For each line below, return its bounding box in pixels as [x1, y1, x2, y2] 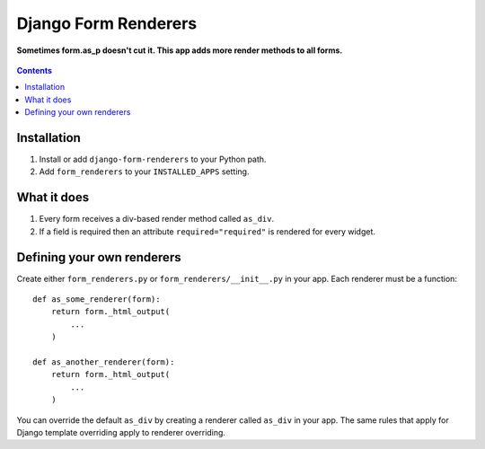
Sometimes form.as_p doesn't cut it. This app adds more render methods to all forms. [16, 45, 343, 56]
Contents [16, 65, 53, 75]
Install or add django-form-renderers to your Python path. [39, 154, 267, 165]
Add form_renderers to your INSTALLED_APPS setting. [39, 166, 250, 177]
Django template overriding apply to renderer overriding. [16, 427, 226, 437]
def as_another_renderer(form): [32, 357, 175, 367]
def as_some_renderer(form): [32, 295, 161, 304]
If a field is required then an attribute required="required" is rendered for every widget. [39, 225, 376, 237]
